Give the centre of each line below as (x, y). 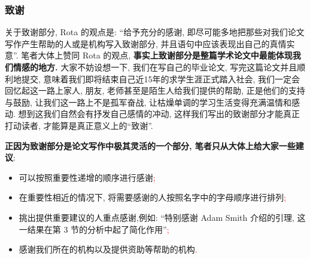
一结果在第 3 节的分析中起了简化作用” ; (94, 229)
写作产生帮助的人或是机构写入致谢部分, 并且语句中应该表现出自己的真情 (146, 43)
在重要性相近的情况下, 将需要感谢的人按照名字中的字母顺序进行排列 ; (153, 197)
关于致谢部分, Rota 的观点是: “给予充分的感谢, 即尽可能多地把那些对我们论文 (155, 32)
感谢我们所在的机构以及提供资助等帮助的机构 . (108, 249)
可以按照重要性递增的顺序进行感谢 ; (87, 177)
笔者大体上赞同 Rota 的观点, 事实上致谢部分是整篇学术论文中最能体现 (157, 55)
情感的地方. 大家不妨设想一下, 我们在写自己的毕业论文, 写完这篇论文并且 (155, 67)
